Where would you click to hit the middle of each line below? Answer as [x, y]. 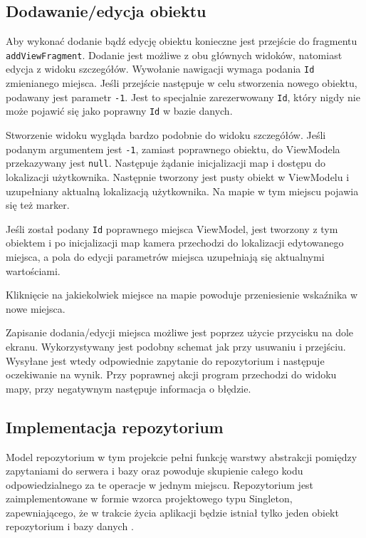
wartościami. [33, 270]
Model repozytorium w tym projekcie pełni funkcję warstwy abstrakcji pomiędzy [182, 456]
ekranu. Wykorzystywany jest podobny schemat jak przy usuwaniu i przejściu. [176, 346]
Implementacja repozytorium [115, 426]
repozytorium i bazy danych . [70, 526]
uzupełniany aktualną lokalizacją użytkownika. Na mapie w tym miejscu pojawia [182, 191]
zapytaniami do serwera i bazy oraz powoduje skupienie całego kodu [155, 471]
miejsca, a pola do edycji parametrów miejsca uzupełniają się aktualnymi [165, 256]
